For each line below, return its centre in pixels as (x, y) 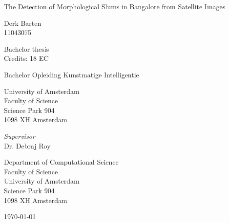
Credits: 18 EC (26, 58)
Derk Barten (23, 23)
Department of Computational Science (61, 162)
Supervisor (20, 136)
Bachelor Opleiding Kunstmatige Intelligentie (72, 74)
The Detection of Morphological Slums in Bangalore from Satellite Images (115, 6)
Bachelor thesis (27, 48)
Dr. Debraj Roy (27, 145)
